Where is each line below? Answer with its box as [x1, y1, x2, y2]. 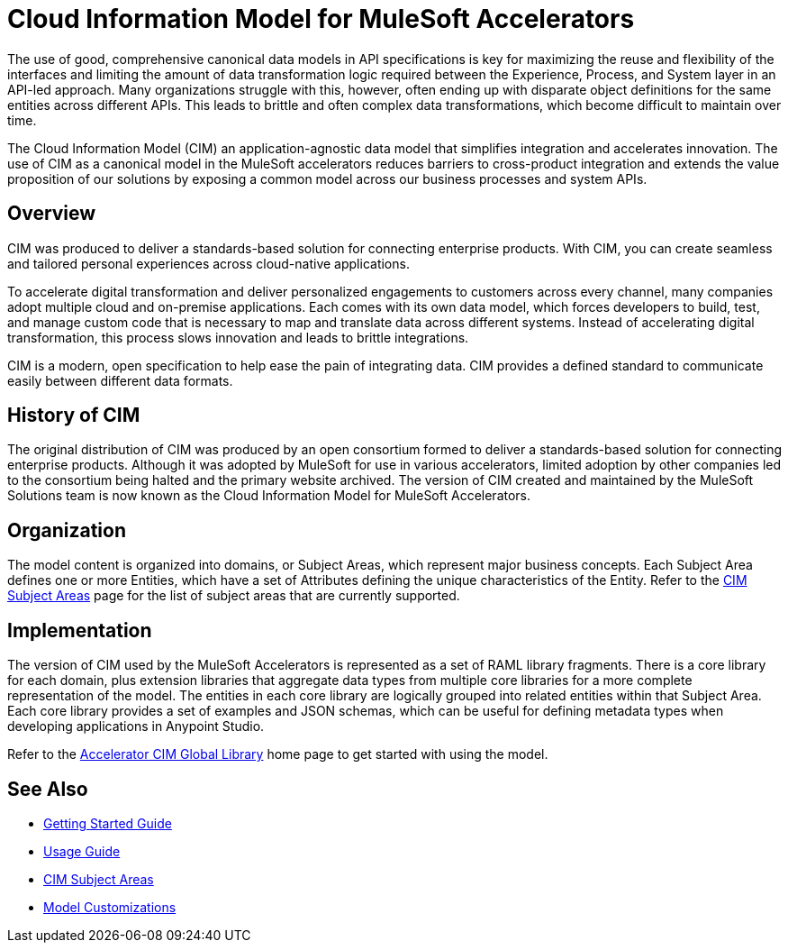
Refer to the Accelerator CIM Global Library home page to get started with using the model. [7, 746, 548, 763]
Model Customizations [43, 899, 177, 915]
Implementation [7, 618, 152, 642]
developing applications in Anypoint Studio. [7, 718, 265, 735]
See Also [7, 777, 88, 800]
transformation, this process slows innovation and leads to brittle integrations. [7, 329, 469, 345]
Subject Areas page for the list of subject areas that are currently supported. [7, 588, 460, 604]
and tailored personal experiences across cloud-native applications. [7, 255, 410, 271]
